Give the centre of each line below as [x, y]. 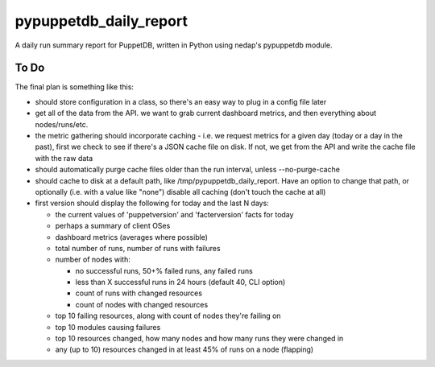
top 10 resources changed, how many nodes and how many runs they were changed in [199, 339]
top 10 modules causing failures [108, 327]
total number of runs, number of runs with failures [138, 248]
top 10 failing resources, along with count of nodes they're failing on [168, 316]
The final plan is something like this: [75, 87]
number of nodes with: [93, 260]
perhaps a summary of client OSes [113, 226]
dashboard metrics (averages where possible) [132, 237]
